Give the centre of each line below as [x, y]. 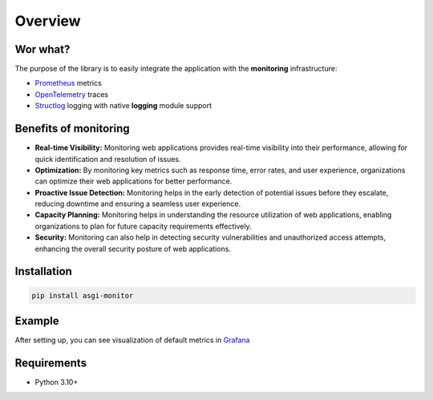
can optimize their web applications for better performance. [134, 181]
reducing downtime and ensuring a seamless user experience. [138, 204]
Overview [48, 21]
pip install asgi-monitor [83, 295]
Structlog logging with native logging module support [123, 106]
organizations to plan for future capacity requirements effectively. [143, 226]
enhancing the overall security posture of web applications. [133, 248]
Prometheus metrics [68, 83]
